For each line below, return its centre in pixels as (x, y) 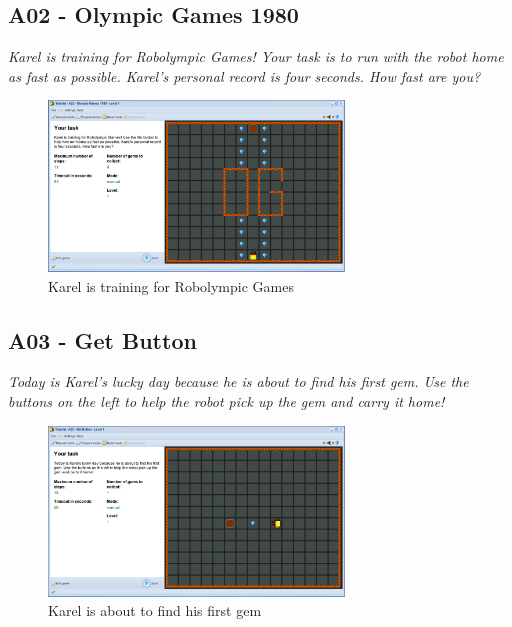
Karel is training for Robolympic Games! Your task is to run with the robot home (256, 56)
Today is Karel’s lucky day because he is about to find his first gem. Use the (238, 381)
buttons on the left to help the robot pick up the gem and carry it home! (226, 400)
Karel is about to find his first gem (155, 610)
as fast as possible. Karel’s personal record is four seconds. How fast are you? (244, 75)
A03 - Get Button (102, 339)
